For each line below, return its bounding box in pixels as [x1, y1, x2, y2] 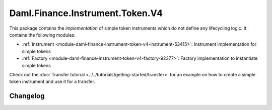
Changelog [9, 92, 45, 100]
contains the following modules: [9, 32, 76, 38]
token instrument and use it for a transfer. [9, 78, 96, 85]
